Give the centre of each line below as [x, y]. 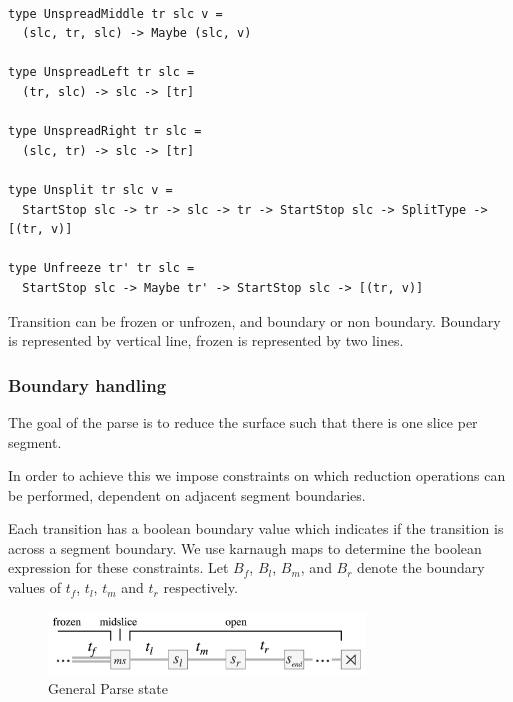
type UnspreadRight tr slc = [105, 131]
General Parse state [108, 687]
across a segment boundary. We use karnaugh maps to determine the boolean [245, 547]
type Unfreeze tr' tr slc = [101, 268]
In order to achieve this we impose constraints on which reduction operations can [257, 475]
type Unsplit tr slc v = [90, 189]
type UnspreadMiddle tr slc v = [115, 13]
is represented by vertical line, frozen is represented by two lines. [206, 340]
